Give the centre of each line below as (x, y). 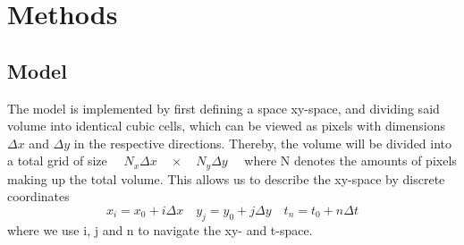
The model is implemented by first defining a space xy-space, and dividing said (224, 108)
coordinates (38, 196)
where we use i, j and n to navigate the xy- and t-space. (160, 229)
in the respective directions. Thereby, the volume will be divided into (263, 143)
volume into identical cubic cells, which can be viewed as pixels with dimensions (226, 126)
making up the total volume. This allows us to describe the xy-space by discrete (226, 178)
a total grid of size (57, 161)
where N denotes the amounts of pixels (350, 161)
